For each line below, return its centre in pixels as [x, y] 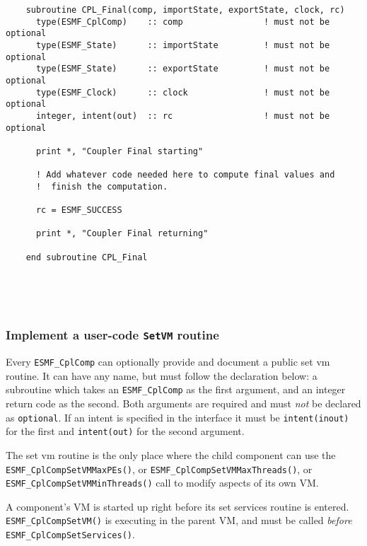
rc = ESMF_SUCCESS [79, 210]
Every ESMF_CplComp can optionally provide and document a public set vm [168, 362]
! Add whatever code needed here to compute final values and [185, 175]
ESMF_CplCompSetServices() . [70, 534]
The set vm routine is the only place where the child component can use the [171, 454]
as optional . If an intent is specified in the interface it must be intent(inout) [177, 417]
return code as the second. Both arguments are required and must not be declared [183, 403]
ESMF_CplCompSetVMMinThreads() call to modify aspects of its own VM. [162, 483]
